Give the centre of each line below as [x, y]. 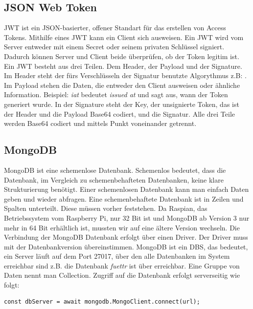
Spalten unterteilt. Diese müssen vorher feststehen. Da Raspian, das [106, 208]
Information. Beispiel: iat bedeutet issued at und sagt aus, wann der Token [116, 94]
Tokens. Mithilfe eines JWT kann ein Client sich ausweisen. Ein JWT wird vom [124, 37]
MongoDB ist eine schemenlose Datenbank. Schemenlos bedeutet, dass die [115, 170]
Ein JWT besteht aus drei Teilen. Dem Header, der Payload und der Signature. [123, 66]
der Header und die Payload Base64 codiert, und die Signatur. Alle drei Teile [120, 113]
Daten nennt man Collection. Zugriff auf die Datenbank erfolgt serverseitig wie [122, 275]
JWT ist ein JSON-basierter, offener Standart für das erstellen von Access [115, 28]
